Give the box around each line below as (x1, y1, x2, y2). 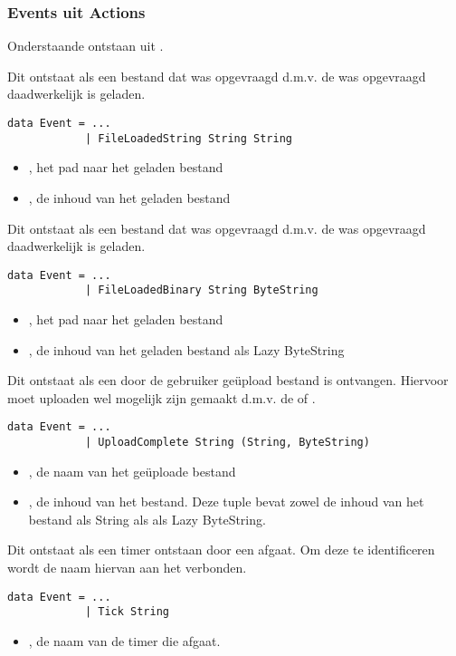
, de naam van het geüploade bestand (28, 461, 236, 480)
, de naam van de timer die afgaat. (28, 631, 221, 650)
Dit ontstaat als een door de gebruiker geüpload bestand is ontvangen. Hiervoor (7, 371, 449, 390)
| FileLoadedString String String (84, 131, 292, 145)
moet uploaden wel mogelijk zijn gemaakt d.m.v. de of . (7, 388, 316, 407)
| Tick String (84, 605, 169, 619)
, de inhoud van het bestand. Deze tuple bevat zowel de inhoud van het (28, 492, 424, 511)
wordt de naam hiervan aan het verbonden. (7, 558, 247, 577)
